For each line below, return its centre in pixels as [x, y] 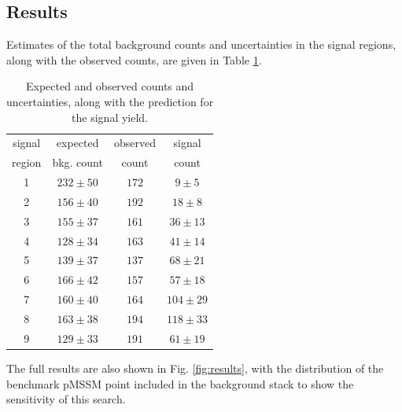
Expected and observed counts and [110, 86]
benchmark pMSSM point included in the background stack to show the [180, 383]
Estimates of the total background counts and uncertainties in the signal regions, [201, 44]
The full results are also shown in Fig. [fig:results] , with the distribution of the [195, 368]
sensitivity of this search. [66, 399]
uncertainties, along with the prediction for [110, 101]
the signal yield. [110, 117]
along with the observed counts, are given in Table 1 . [134, 59]
